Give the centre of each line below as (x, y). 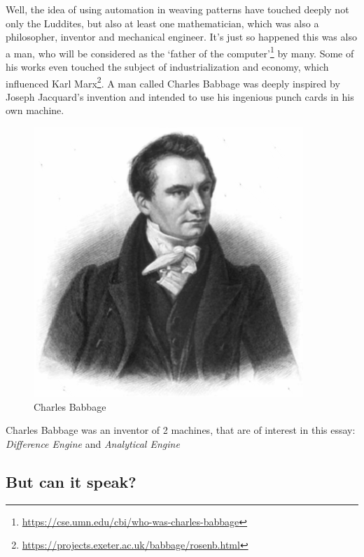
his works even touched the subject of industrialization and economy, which (167, 67)
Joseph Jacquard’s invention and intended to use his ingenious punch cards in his (180, 96)
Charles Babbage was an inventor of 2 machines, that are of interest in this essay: (181, 430)
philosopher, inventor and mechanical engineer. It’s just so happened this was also (181, 37)
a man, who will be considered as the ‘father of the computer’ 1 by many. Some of (180, 52)
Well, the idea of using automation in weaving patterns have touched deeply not (177, 9)
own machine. (35, 110)
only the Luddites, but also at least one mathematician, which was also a (162, 23)
